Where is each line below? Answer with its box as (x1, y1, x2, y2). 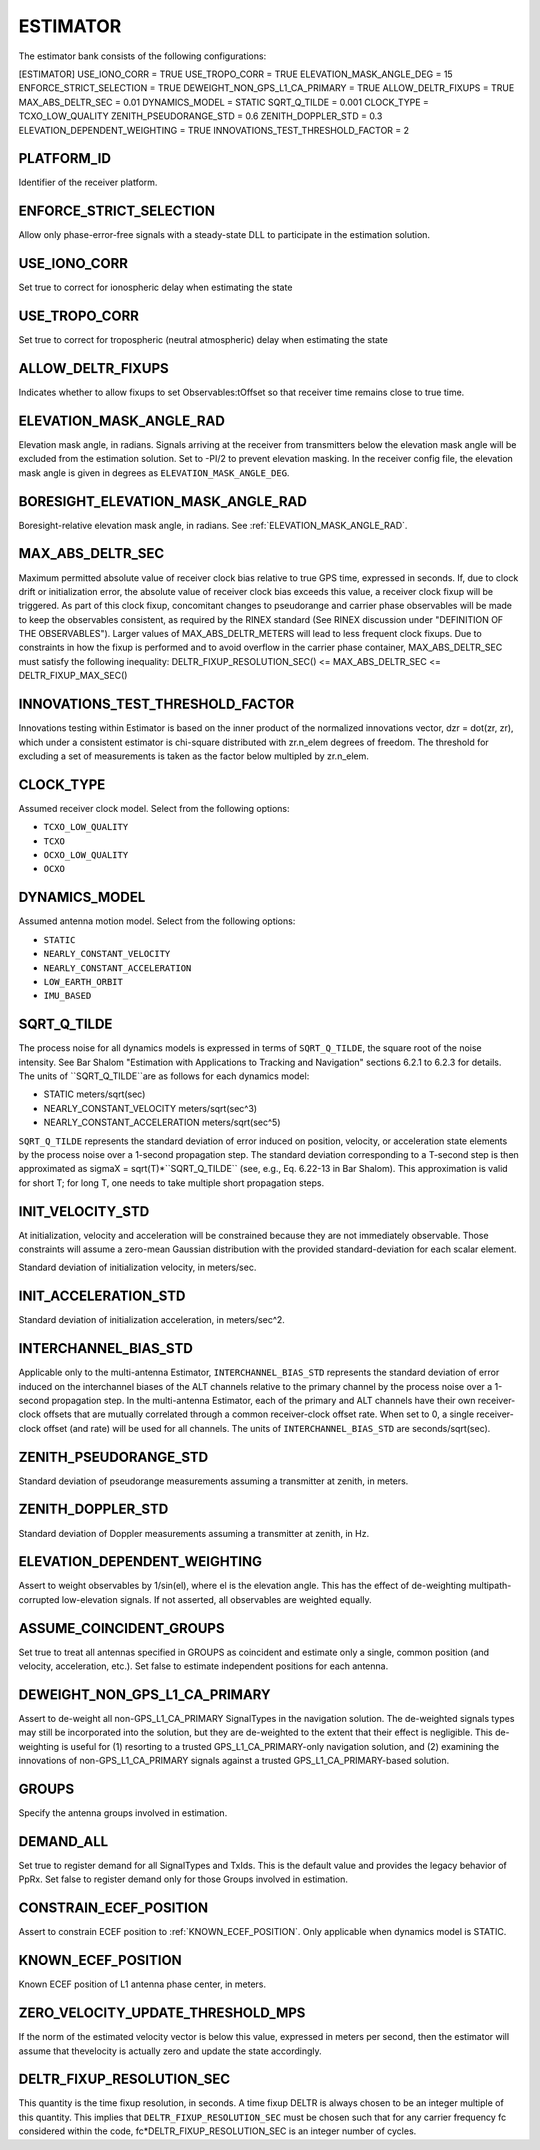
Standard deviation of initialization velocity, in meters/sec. (18, 1261, 257, 1274)
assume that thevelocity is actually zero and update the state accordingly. (18, 2045, 322, 2057)
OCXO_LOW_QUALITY (43, 850, 129, 861)
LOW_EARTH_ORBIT (43, 976, 124, 987)
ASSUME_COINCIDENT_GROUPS (18, 1620, 225, 1637)
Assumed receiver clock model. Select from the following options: (18, 802, 290, 814)
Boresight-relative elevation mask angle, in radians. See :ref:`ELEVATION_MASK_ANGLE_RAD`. (18, 519, 408, 531)
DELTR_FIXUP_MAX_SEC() (18, 670, 128, 682)
